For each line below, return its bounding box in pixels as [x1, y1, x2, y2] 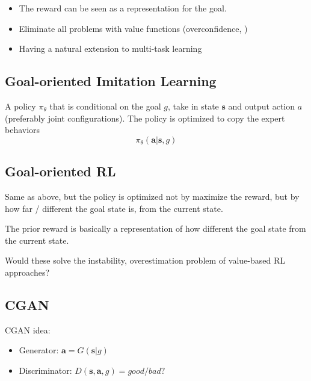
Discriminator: [19, 364, 72, 376]
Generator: [19, 344, 59, 356]
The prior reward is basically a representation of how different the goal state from [5, 222, 306, 235]
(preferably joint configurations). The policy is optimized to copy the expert [5, 111, 285, 124]
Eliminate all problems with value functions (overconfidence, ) [19, 22, 248, 34]
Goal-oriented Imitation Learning [5, 72, 217, 90]
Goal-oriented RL [5, 162, 116, 181]
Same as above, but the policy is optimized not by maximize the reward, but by [5, 190, 300, 202]
